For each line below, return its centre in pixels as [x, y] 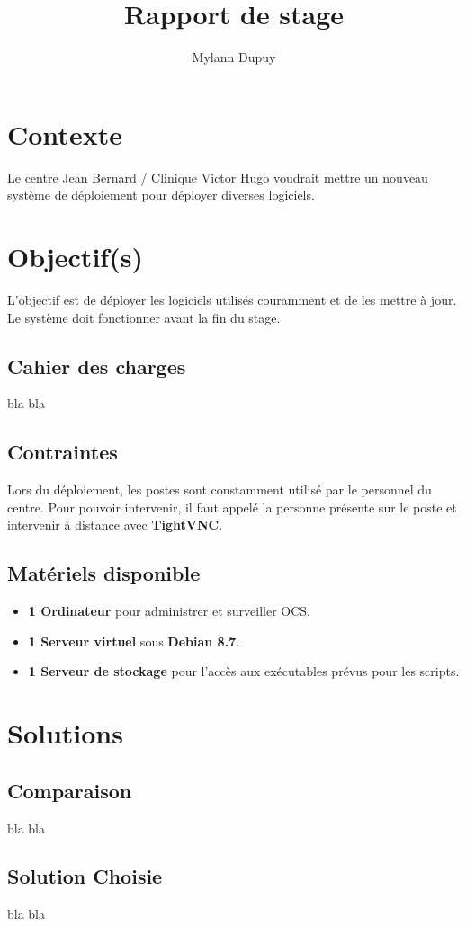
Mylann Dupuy [234, 57]
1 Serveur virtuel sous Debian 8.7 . [134, 641]
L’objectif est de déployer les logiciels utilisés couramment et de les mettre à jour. [232, 299]
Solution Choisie [85, 876]
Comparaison [70, 790]
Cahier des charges [97, 365]
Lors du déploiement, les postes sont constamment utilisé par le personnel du [220, 490]
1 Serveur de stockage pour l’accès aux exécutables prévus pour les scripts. [244, 671]
